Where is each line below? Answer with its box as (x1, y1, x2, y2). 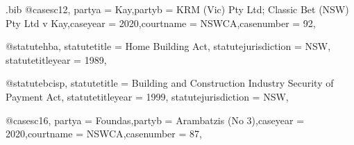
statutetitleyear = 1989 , (6, 52, 107, 67)
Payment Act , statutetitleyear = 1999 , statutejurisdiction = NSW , (6, 89, 289, 103)
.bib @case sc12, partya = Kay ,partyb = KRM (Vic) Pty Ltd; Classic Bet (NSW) (6, 2, 349, 16)
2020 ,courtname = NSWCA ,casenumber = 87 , (6, 126, 202, 141)
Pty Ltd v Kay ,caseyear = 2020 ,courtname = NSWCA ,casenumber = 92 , (6, 15, 316, 30)
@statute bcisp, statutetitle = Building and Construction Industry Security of (6, 76, 334, 90)
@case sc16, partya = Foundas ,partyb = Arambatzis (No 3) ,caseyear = (6, 112, 305, 127)
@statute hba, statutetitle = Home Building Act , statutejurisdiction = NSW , (6, 39, 331, 53)
